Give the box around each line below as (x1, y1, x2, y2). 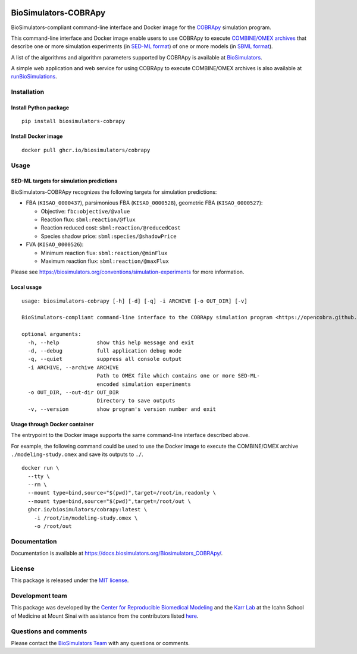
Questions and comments (11, 627, 87, 636)
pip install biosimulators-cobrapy (21, 118, 126, 125)
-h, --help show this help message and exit (27, 339, 195, 346)
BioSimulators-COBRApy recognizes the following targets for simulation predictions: (11, 188, 217, 196)
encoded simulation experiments (96, 381, 192, 388)
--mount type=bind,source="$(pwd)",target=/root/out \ (27, 498, 192, 505)
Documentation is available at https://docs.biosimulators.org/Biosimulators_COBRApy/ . (11, 550, 223, 557)
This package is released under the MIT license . (11, 577, 129, 584)
